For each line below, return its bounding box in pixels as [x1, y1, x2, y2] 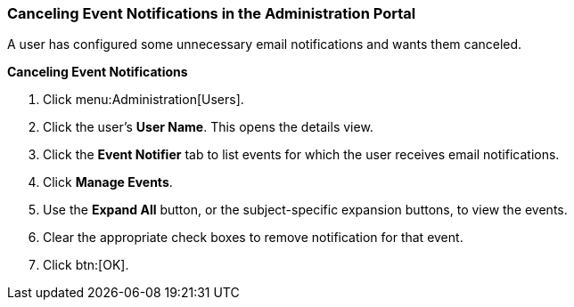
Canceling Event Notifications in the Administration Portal [7, 4, 416, 22]
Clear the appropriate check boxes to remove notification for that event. [43, 230, 463, 246]
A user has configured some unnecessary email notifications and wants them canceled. [7, 36, 522, 53]
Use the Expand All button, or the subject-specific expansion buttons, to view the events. [43, 202, 568, 218]
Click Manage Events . [43, 174, 173, 190]
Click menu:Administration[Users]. [43, 92, 244, 108]
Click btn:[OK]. [43, 257, 129, 273]
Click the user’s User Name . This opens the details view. [43, 119, 373, 135]
